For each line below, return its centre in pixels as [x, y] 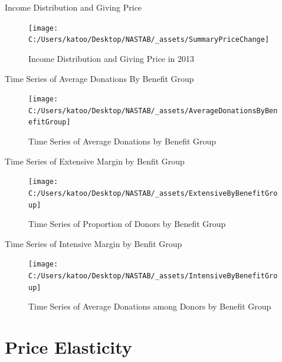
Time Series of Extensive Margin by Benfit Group [95, 161]
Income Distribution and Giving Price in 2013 [112, 58]
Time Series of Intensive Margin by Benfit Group [94, 243]
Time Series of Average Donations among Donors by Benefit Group [150, 306]
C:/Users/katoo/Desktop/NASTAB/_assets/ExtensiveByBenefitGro [153, 193]
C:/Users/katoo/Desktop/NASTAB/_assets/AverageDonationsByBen [153, 111]
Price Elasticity [68, 347]
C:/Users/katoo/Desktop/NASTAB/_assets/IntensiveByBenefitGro [153, 276]
